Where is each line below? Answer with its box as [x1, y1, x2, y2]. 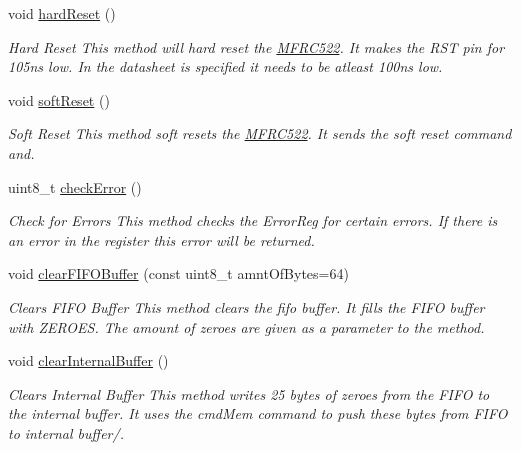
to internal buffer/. [8, 422, 124, 443]
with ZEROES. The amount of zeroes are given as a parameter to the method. [8, 316, 485, 337]
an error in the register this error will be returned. [8, 229, 315, 250]
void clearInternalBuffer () [8, 350, 169, 371]
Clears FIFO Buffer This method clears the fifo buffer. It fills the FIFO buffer [8, 296, 485, 317]
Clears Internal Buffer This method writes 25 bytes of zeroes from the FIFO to [8, 383, 490, 404]
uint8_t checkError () [8, 176, 142, 197]
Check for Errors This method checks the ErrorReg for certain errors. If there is [8, 210, 498, 231]
